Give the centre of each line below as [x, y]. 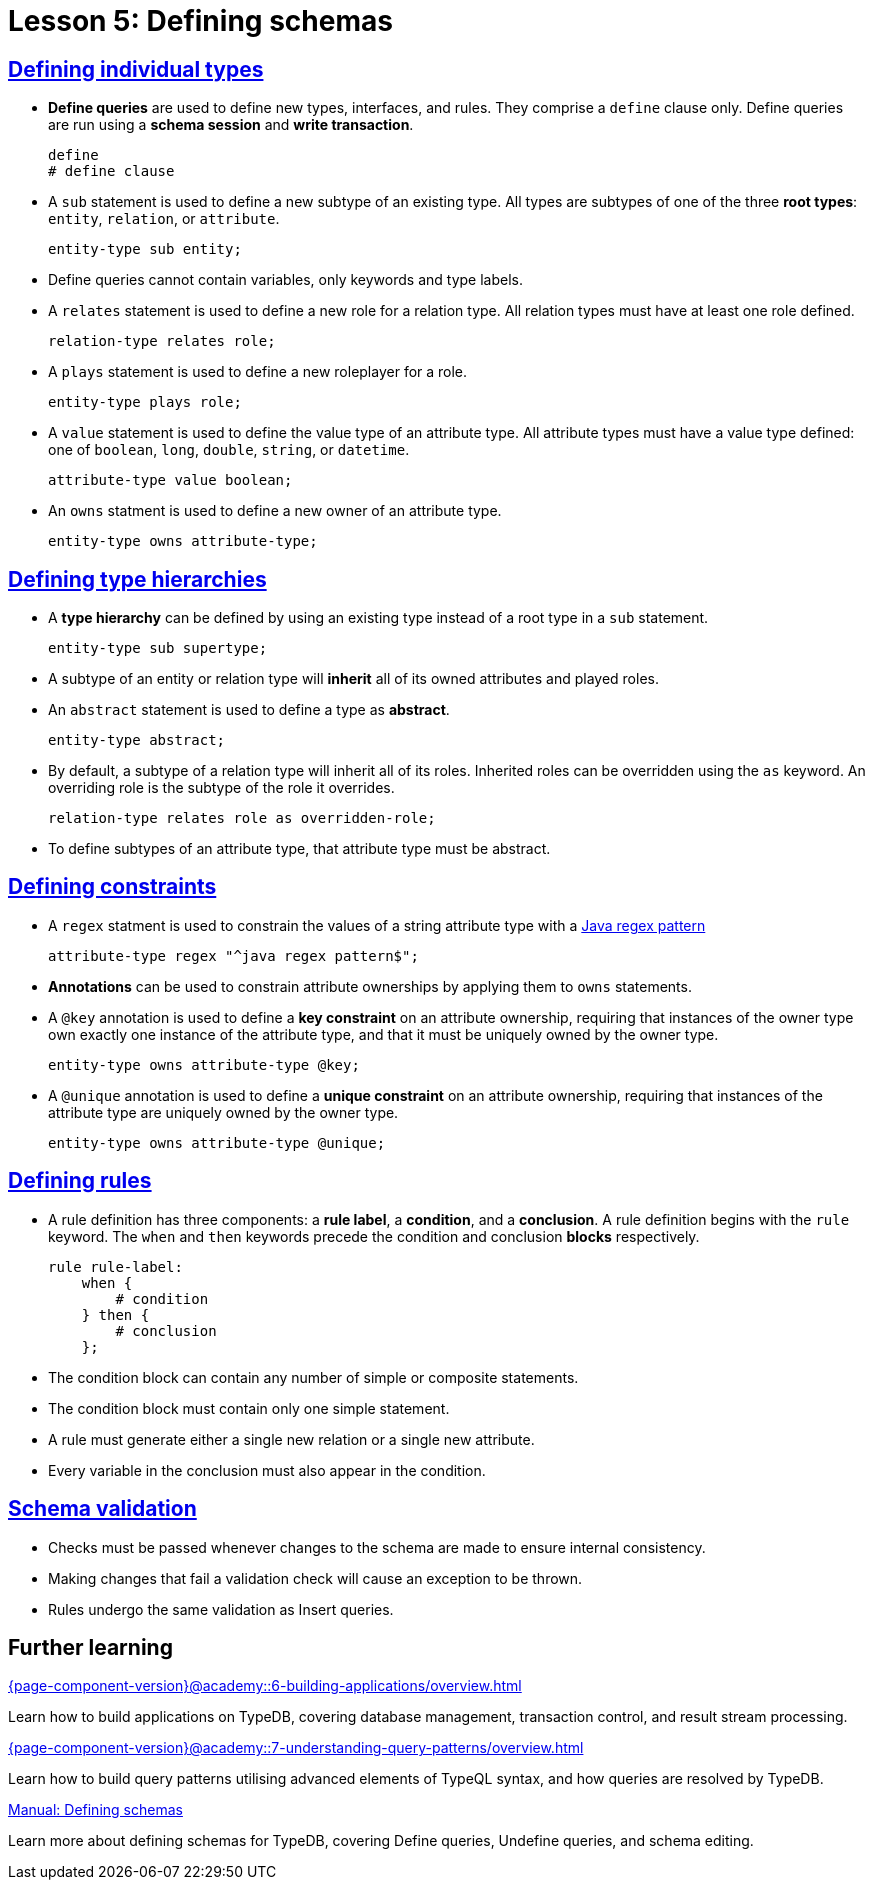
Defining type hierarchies [137, 579]
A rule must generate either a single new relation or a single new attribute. [291, 1439]
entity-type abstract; [137, 740]
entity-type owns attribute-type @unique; [217, 1142]
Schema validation [102, 1509]
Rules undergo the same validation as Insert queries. [221, 1609]
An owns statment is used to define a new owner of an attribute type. [275, 511]
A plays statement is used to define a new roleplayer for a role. [258, 372]
